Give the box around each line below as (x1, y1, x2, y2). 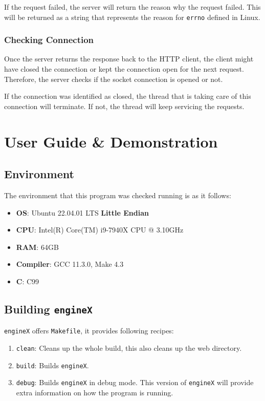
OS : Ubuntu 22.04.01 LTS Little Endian (16, 207, 149, 218)
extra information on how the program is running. (16, 387, 173, 397)
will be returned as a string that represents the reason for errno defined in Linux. (4, 11, 260, 22)
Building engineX (4, 301, 93, 316)
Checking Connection (4, 33, 94, 46)
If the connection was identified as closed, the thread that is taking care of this (4, 91, 251, 101)
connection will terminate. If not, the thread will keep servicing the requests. (4, 100, 245, 111)
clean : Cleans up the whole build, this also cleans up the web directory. (16, 343, 242, 353)
